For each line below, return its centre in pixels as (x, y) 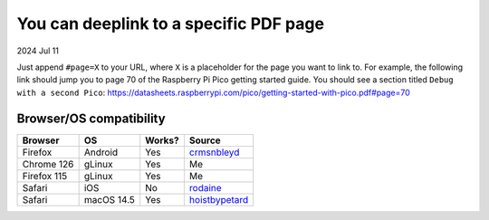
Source (205, 140)
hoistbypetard (219, 199)
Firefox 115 (45, 176)
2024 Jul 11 (38, 51)
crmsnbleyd (214, 152)
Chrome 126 (48, 164)
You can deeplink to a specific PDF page (171, 24)
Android (101, 152)
